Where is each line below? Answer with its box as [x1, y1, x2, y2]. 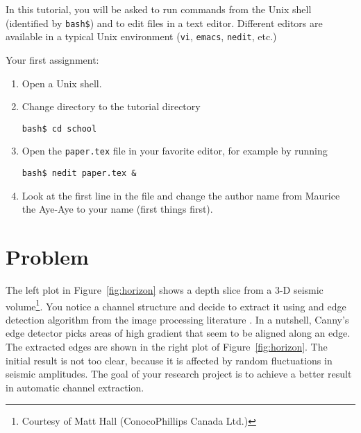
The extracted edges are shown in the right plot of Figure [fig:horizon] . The [6, 339, 328, 353]
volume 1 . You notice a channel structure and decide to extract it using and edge [6, 297, 346, 313]
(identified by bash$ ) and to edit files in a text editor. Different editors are [6, 15, 323, 30]
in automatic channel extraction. [6, 380, 144, 394]
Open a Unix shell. [22, 76, 102, 90]
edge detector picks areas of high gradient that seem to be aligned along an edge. [6, 326, 351, 340]
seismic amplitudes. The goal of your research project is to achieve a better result [6, 366, 352, 381]
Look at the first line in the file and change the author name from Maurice [22, 188, 340, 202]
